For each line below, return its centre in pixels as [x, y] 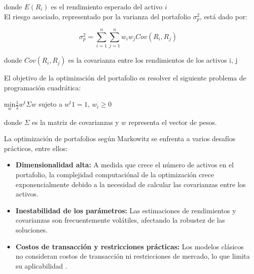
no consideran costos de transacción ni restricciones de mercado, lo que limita [133, 256]
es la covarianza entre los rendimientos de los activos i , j [153, 60]
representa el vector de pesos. [173, 122]
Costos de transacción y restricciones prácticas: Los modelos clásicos [130, 246]
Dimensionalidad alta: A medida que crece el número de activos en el [125, 165]
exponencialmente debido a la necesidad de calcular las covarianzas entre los [131, 184]
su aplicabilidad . [41, 265]
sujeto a [51, 104]
